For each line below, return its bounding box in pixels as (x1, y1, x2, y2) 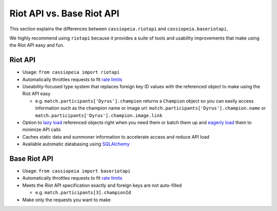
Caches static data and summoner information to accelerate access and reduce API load (22, 133, 210, 140)
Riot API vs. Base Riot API (9, 8, 120, 19)
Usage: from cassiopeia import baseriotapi (22, 168, 131, 174)
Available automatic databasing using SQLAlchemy (22, 141, 130, 147)
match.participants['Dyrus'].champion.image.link (35, 112, 163, 118)
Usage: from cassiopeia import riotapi (22, 69, 120, 75)
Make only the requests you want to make (22, 197, 111, 203)
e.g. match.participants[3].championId (35, 189, 131, 196)
